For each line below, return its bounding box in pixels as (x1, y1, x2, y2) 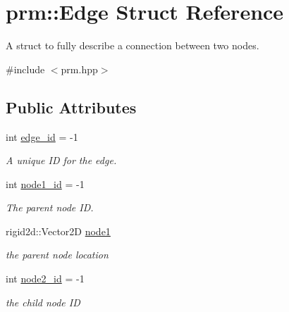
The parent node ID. (6, 200, 94, 215)
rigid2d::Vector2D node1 (6, 223, 111, 238)
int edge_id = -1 (6, 129, 78, 144)
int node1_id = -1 (6, 176, 85, 191)
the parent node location (6, 247, 109, 262)
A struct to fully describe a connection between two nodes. (6, 38, 259, 53)
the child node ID (6, 294, 80, 309)
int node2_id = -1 (6, 271, 85, 286)
